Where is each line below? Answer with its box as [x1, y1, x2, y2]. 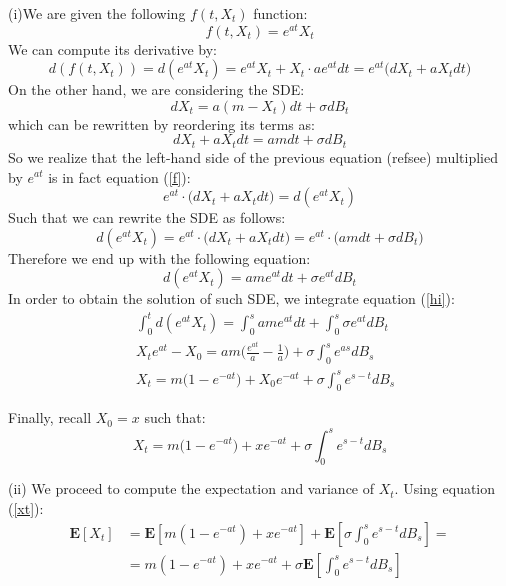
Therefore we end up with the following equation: [8, 247, 311, 268]
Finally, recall [8, 407, 92, 428]
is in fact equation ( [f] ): [48, 166, 191, 187]
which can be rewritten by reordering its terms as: [8, 113, 315, 134]
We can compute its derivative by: [8, 38, 217, 59]
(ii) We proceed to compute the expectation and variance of [8, 478, 375, 499]
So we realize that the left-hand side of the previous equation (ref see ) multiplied [8, 146, 498, 167]
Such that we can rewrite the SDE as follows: [8, 207, 286, 228]
